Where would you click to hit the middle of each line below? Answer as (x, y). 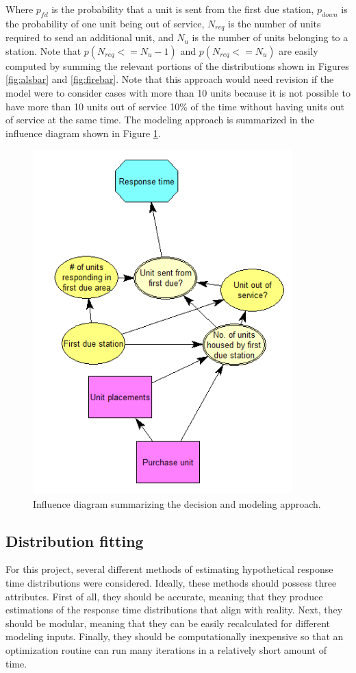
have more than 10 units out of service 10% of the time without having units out (175, 106)
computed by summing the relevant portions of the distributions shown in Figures (177, 65)
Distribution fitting (75, 540)
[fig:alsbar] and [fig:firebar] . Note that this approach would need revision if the (170, 79)
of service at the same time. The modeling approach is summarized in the (160, 120)
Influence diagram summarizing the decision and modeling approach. (177, 503)
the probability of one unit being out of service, (105, 23)
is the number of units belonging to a (270, 37)
